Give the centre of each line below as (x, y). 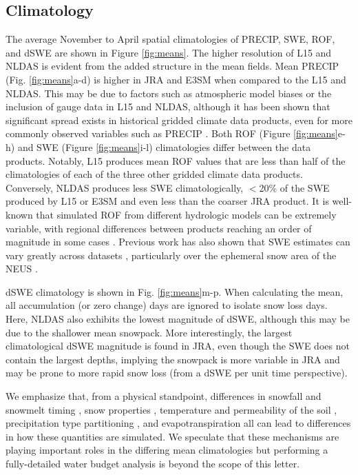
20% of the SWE (294, 187)
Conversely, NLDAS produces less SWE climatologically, (125, 187)
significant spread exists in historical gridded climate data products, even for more (179, 120)
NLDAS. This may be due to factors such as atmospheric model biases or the (169, 93)
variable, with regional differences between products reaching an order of (159, 228)
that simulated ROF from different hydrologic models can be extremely (186, 214)
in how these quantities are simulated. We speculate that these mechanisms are (172, 436)
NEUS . (22, 269)
